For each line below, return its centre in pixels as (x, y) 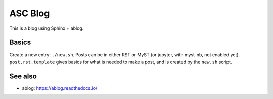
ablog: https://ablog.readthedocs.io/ (60, 88)
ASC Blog (30, 13)
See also (23, 76)
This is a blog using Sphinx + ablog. (47, 28)
